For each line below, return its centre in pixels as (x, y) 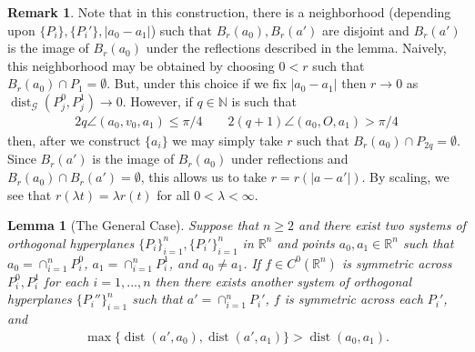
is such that (264, 101)
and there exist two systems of (382, 225)
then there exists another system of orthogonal (283, 281)
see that (30, 194)
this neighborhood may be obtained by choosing (141, 65)
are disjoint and (366, 30)
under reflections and (289, 159)
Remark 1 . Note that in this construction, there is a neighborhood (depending (229, 12)
